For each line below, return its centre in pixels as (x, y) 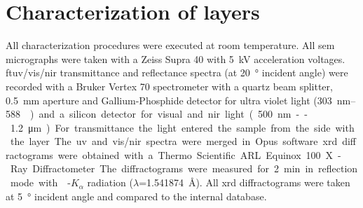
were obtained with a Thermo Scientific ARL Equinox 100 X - (199, 154)
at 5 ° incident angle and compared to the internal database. (136, 196)
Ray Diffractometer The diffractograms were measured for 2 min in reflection (184, 168)
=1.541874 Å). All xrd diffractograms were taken (245, 182)
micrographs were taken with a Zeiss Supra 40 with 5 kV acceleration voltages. (176, 58)
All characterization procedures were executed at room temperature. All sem (170, 45)
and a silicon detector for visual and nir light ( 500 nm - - (173, 114)
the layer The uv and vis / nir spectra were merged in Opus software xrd (174, 141)
